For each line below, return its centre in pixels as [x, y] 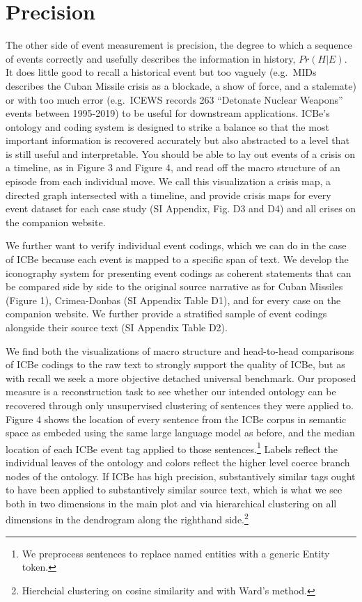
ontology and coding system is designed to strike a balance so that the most [167, 126]
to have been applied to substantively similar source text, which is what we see [174, 490]
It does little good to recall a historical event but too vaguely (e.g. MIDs [161, 72]
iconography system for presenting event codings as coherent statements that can [179, 272]
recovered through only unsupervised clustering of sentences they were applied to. [180, 405]
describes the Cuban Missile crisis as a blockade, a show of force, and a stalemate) [181, 85]
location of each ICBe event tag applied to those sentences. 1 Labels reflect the [172, 447]
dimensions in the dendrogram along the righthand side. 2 [127, 518]
